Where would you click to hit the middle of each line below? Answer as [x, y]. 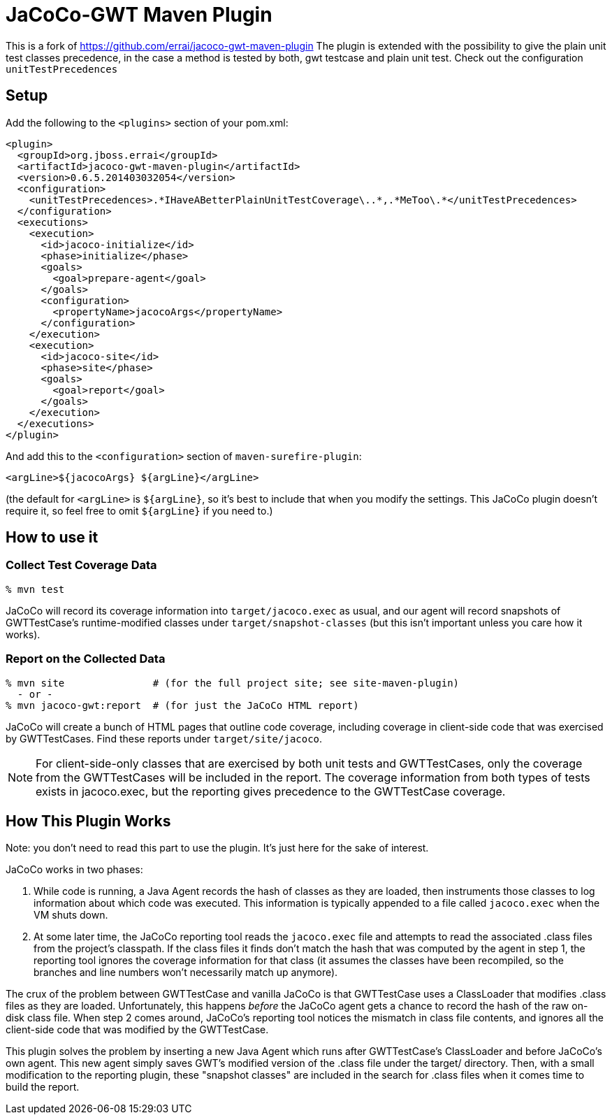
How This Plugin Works [88, 821]
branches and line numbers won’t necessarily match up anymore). [186, 972]
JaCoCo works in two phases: [74, 870]
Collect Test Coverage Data [81, 565]
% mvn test [35, 589]
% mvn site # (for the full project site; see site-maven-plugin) [233, 683]
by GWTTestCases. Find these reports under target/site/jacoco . [164, 738]
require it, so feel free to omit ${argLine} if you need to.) [139, 510]
